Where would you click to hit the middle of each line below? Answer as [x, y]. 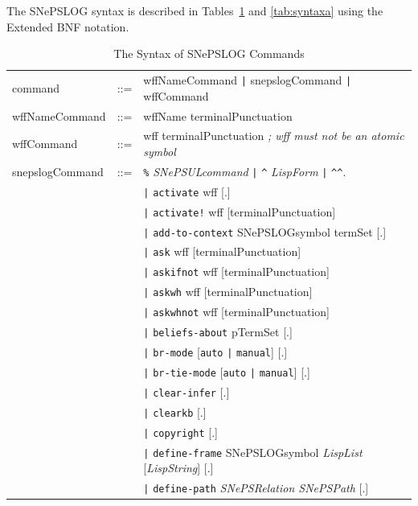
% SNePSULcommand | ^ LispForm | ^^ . [245, 171]
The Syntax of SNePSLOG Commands [209, 53]
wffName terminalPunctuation [218, 115]
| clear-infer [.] [186, 391]
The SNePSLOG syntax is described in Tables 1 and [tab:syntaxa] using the [195, 10]
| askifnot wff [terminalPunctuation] [236, 272]
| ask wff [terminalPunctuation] [222, 251]
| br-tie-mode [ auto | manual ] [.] [227, 371]
